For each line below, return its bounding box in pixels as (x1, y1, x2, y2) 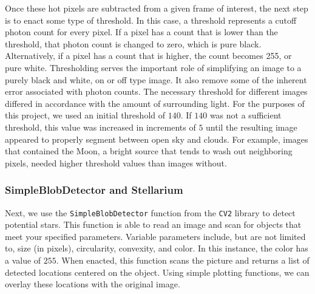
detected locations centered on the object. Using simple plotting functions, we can (5, 265, 310, 278)
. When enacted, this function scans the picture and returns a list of (56, 253, 310, 266)
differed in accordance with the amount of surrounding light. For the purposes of (5, 97, 305, 109)
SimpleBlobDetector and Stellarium (5, 182, 183, 197)
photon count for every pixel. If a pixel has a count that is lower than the (5, 26, 278, 38)
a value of (5, 253, 41, 266)
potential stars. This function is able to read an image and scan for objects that (5, 218, 302, 231)
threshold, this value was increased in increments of (5, 120, 196, 133)
